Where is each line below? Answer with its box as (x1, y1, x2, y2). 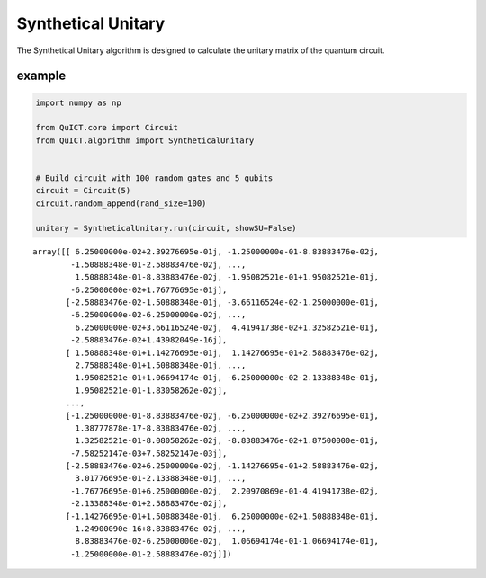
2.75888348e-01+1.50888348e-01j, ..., (75, 360, 247, 370)
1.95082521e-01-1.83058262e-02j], (75, 385, 228, 396)
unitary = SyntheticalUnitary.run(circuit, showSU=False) (35, 223, 297, 234)
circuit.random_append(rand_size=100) (35, 198, 207, 209)
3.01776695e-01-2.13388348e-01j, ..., (75, 473, 247, 484)
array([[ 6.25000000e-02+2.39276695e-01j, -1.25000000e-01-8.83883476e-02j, (32, 247, 380, 257)
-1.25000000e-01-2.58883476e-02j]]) (70, 548, 233, 559)
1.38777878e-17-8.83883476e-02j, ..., (75, 422, 247, 433)
